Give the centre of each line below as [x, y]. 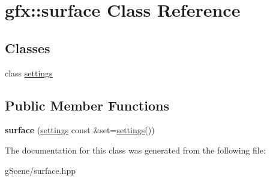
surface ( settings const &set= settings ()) [80, 130]
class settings [29, 73]
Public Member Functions [87, 105]
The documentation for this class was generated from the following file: [135, 150]
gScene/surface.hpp [40, 170]
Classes [28, 47]
